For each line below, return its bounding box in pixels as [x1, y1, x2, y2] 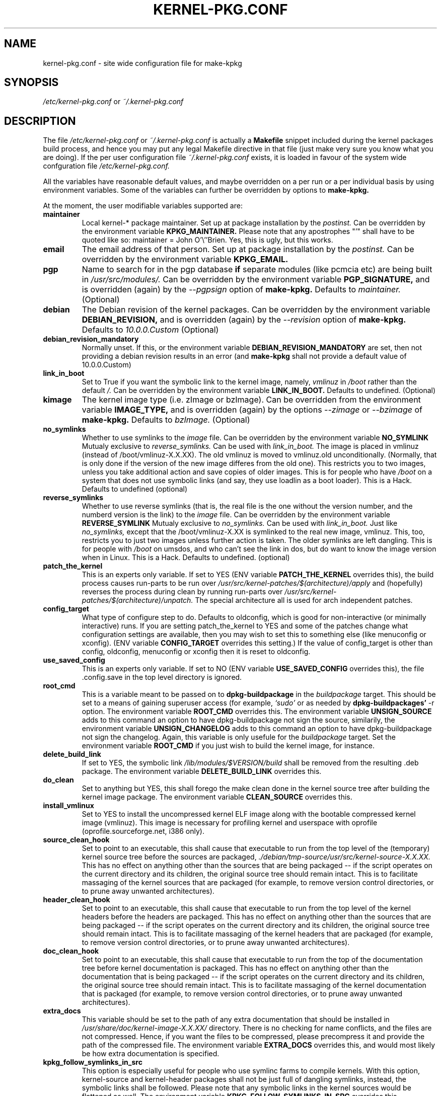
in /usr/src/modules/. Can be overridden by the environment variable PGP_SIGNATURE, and [82, 274, 430, 285]
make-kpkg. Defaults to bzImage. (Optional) [82, 415, 250, 425]
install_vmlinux [43, 801, 94, 810]
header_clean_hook [43, 895, 110, 904]
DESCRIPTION [4, 114, 76, 127]
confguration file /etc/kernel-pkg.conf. [43, 162, 170, 171]
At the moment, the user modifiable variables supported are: [43, 201, 243, 210]
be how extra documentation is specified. [82, 1049, 219, 1058]
